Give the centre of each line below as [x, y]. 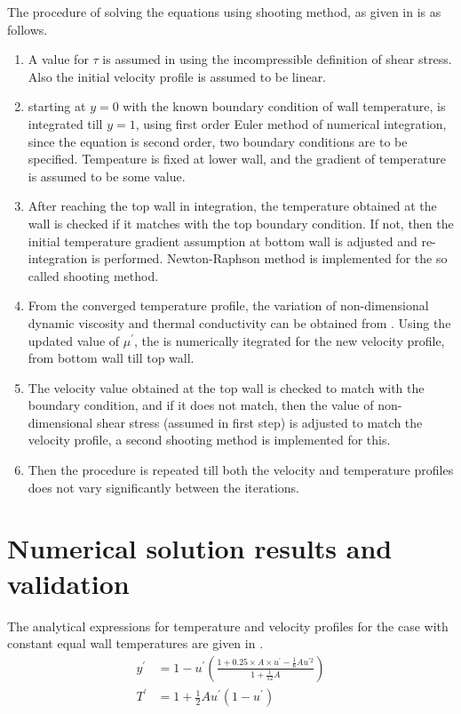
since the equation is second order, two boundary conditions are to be [218, 141]
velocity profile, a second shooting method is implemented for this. [209, 440]
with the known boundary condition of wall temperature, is [284, 106]
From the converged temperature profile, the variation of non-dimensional [228, 305]
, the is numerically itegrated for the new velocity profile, [290, 340]
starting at [57, 106]
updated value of [74, 340]
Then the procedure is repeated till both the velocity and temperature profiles [241, 470]
